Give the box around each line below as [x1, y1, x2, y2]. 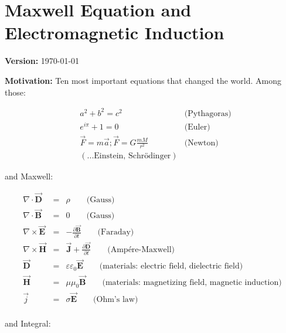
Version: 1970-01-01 [5, 55, 80, 67]
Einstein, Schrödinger [94, 152, 171, 161]
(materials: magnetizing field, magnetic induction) [102, 278, 282, 287]
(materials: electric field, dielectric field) [99, 262, 243, 271]
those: [5, 86, 26, 98]
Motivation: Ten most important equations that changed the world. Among [5, 74, 281, 86]
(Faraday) [97, 228, 134, 237]
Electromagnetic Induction [5, 21, 224, 45]
